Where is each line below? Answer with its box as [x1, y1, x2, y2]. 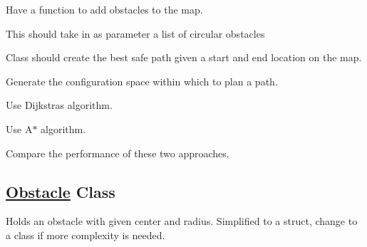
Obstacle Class [6, 180, 115, 202]
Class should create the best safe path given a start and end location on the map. [6, 50, 362, 65]
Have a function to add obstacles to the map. [6, 2, 203, 16]
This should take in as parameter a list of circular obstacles [6, 26, 265, 41]
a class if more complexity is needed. [6, 227, 165, 242]
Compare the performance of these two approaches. [6, 145, 229, 160]
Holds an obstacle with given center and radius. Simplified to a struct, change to [6, 214, 358, 228]
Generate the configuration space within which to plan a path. [6, 73, 278, 88]
